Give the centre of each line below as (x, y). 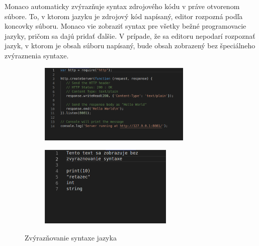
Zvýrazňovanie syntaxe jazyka (71, 237)
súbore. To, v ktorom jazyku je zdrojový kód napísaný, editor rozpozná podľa (124, 16)
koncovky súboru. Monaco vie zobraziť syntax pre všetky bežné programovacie (125, 26)
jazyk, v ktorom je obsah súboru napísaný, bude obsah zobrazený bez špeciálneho (130, 46)
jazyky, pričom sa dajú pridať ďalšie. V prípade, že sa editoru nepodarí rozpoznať (130, 35)
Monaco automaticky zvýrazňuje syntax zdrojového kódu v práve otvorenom (122, 6)
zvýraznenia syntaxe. (37, 55)
